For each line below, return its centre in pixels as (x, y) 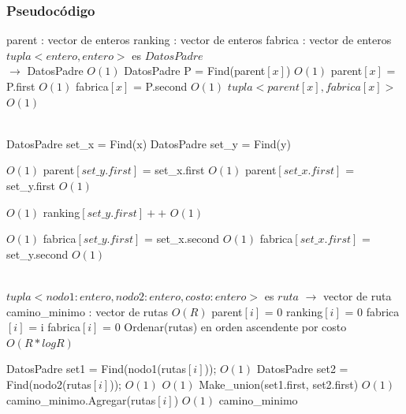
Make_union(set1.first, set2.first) (279, 384)
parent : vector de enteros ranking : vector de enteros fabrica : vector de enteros (199, 40)
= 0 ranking (294, 311)
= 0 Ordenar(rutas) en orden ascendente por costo (225, 327)
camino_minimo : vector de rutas (88, 311)
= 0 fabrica (372, 311)
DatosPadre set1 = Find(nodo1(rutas (97, 369)
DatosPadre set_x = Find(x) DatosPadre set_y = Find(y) (149, 143)
